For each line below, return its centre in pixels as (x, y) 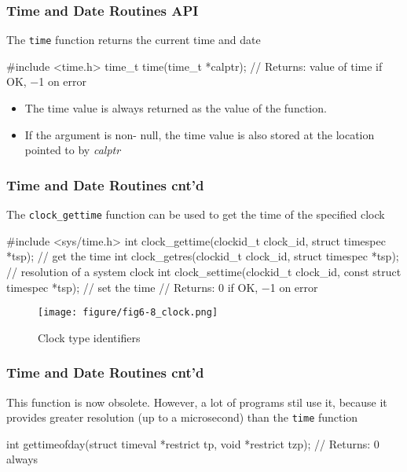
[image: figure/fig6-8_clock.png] (128, 313)
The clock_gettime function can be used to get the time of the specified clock (196, 214)
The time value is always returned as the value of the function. (176, 108)
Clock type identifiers (89, 337)
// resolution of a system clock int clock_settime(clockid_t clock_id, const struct (204, 271)
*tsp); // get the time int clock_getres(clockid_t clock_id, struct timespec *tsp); (203, 256)
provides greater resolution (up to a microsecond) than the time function (182, 417)
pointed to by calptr (73, 150)
